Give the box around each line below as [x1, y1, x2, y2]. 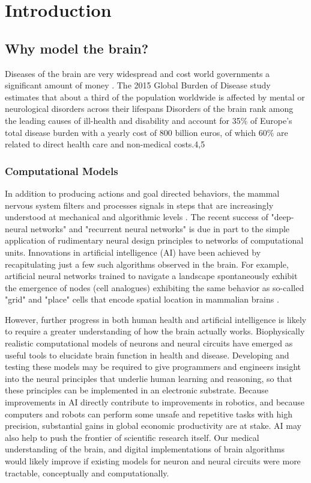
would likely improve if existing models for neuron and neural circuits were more [5, 455, 301, 467]
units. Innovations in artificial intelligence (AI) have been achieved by [5, 245, 261, 258]
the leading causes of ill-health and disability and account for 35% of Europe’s [5, 114, 292, 126]
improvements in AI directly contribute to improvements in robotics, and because [5, 396, 305, 408]
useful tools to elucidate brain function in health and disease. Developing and [5, 348, 289, 361]
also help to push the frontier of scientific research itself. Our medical [5, 431, 259, 443]
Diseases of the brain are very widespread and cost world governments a [5, 67, 270, 79]
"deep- [271, 211, 294, 223]
